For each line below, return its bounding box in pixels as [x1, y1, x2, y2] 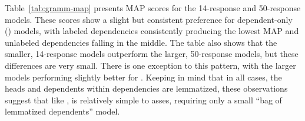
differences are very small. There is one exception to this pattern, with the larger [5, 59, 296, 71]
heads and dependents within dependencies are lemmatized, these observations [5, 82, 288, 95]
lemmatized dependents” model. [5, 105, 120, 117]
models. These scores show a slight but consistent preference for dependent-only [5, 13, 293, 25]
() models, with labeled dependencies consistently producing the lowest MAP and [5, 25, 299, 37]
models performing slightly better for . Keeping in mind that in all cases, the [5, 70, 282, 83]
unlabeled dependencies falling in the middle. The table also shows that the [5, 36, 277, 48]
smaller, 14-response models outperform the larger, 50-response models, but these [5, 48, 299, 60]
